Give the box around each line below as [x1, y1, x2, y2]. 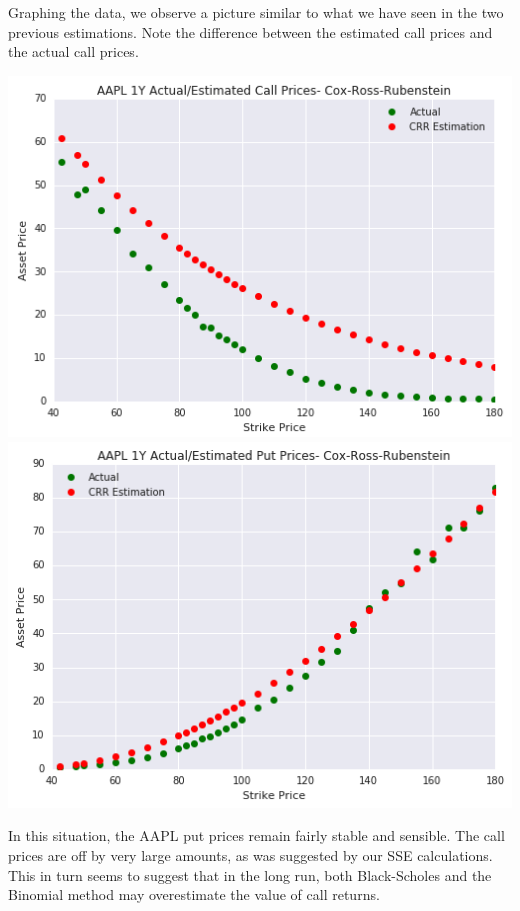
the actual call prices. [8, 41, 139, 62]
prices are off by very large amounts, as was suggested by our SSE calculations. [8, 845, 493, 866]
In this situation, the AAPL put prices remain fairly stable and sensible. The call [8, 825, 505, 846]
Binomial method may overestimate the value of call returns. [8, 884, 380, 905]
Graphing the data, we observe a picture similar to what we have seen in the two [8, 2, 504, 22]
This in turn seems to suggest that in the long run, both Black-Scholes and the [8, 864, 492, 885]
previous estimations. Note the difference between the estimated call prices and [8, 21, 493, 42]
